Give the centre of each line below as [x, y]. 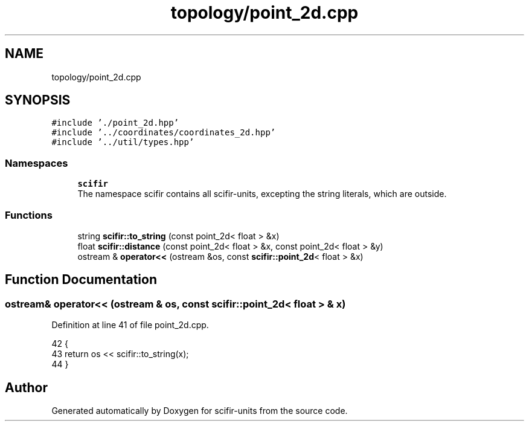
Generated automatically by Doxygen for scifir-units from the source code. [200, 411]
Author [26, 387]
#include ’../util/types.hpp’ [123, 142]
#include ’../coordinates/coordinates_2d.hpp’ [164, 133]
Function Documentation [81, 280]
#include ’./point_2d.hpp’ [115, 123]
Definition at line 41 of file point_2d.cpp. [130, 325]
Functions [29, 215]
